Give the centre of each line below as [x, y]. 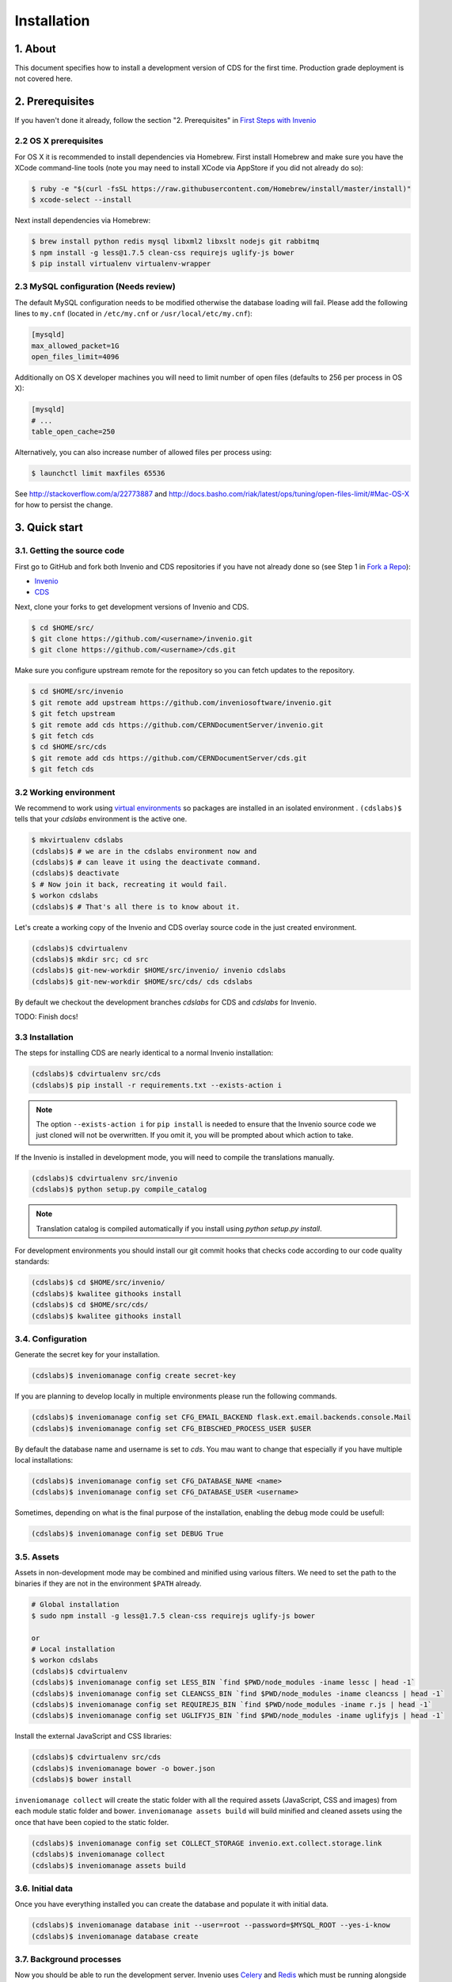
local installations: [44, 1460]
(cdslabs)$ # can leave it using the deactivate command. [146, 863]
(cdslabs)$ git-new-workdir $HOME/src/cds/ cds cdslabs [142, 981]
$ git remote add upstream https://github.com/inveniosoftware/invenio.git [182, 702]
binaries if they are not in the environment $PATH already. [108, 1584]
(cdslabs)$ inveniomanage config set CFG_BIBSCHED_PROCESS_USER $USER [171, 1428]
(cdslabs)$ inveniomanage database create [115, 1936]
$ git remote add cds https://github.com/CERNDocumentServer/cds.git [169, 758]
